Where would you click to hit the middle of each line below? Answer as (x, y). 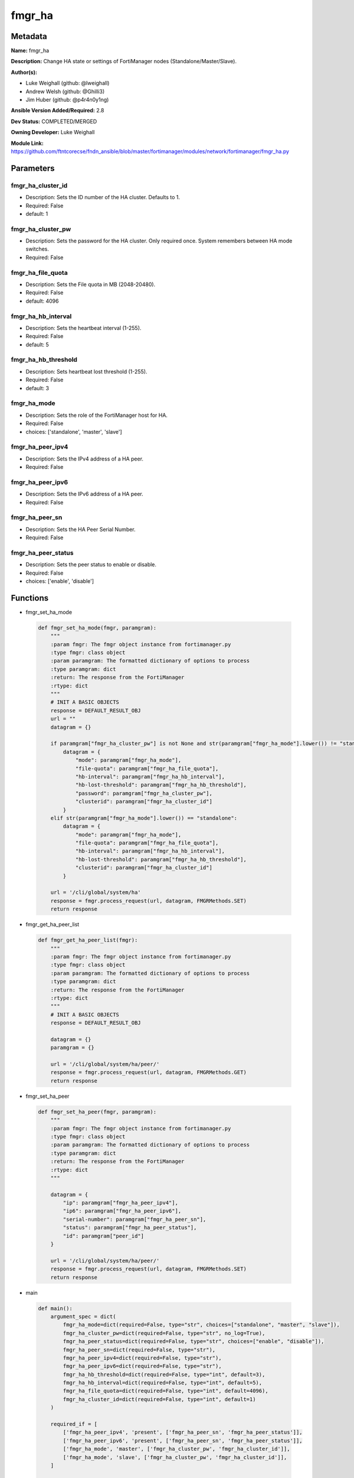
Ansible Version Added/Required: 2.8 (58, 111)
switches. (37, 249)
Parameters (33, 168)
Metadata (29, 36)
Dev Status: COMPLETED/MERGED (54, 121)
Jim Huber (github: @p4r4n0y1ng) (67, 100)
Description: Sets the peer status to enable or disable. (91, 565)
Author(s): (24, 72)
